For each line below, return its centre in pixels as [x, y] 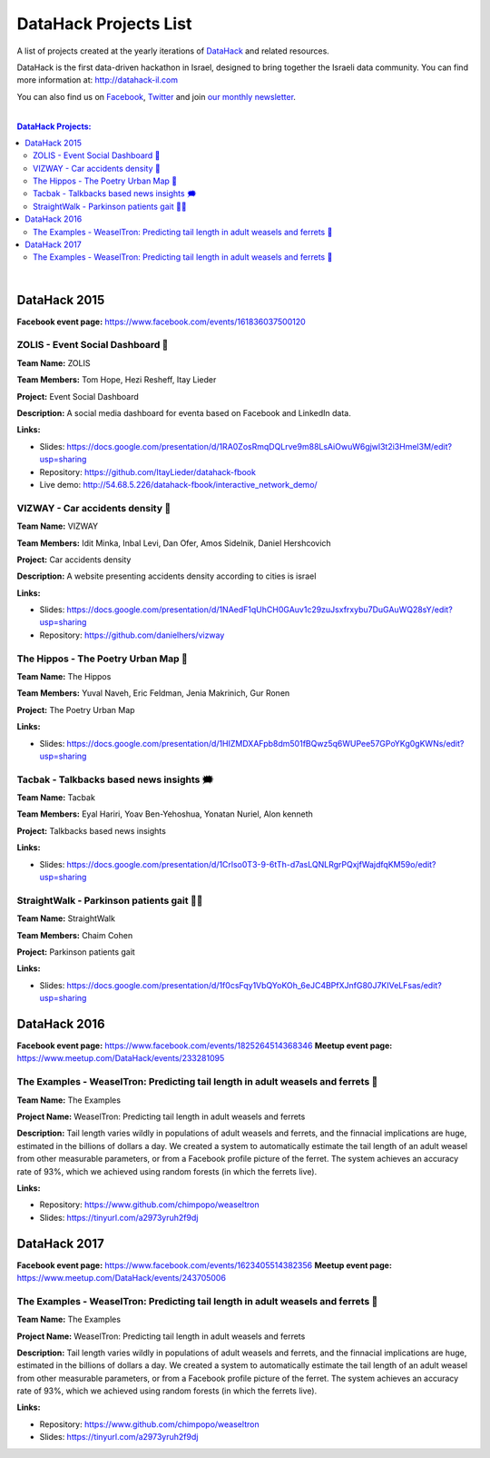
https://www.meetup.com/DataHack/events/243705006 [122, 1277]
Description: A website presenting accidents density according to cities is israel [167, 576]
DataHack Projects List [104, 24]
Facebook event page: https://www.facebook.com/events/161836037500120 [161, 322]
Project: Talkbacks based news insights [92, 830]
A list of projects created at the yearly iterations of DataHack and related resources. [173, 51]
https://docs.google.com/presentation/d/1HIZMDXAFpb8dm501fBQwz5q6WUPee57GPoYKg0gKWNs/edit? [265, 743]
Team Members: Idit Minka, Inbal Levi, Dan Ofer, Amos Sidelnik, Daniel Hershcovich [174, 543]
